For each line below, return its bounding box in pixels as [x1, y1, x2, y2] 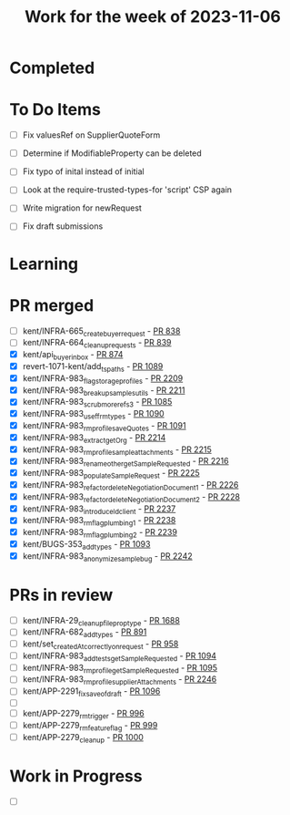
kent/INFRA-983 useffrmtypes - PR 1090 [22, 408, 165, 421]
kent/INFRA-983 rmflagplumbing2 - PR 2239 [22, 527, 177, 540]
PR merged [9, 294, 95, 315]
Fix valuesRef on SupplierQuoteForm [22, 129, 161, 140]
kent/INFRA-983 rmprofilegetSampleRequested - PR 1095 [22, 662, 218, 676]
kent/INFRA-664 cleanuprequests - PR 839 [22, 337, 172, 350]
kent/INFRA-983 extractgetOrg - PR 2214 [22, 431, 166, 445]
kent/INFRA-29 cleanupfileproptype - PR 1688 [22, 614, 180, 628]
